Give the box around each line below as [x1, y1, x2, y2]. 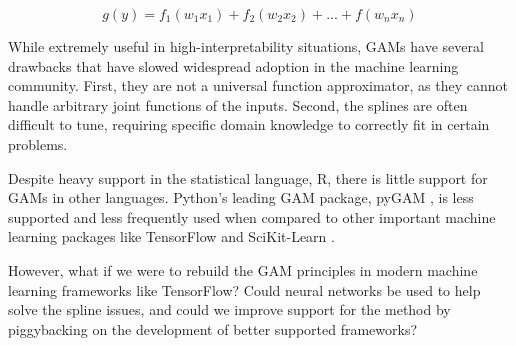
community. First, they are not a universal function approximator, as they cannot [8, 75, 508, 96]
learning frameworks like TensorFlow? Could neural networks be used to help [8, 279, 481, 300]
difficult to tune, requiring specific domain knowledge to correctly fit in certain [8, 114, 490, 135]
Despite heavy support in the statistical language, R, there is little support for [8, 167, 488, 188]
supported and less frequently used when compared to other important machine [8, 206, 496, 227]
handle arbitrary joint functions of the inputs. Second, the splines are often [8, 94, 468, 115]
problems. [8, 133, 68, 154]
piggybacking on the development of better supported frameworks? [8, 318, 418, 339]
